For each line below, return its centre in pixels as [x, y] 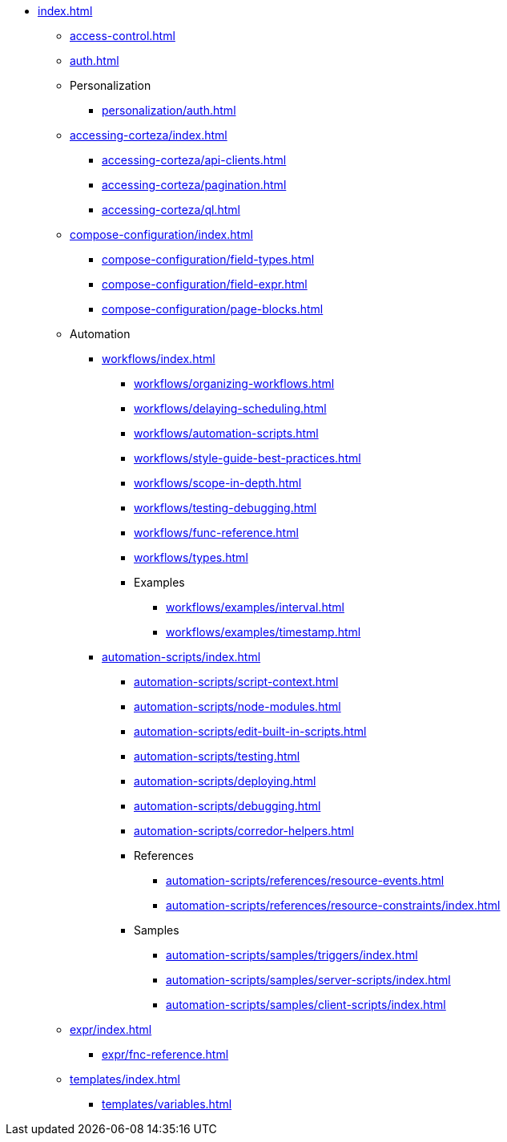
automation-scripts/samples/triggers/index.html [292, 955]
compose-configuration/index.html [161, 234]
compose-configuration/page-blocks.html [213, 309]
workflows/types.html [191, 557]
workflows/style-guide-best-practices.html [247, 458]
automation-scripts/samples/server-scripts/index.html [308, 980]
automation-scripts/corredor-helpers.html [244, 831]
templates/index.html [125, 1079]
